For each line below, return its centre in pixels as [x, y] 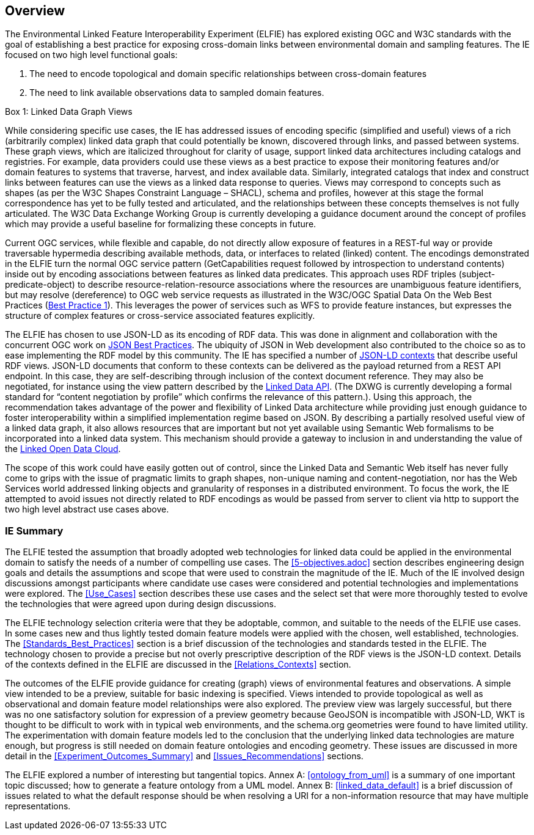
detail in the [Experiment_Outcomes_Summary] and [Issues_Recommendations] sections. [184, 756]
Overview [35, 11]
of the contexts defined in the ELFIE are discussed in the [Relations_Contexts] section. [178, 665]
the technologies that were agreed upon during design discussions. [141, 604]
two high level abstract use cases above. [87, 509]
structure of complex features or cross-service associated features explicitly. [160, 316]
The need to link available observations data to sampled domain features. [177, 93]
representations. [38, 806]
